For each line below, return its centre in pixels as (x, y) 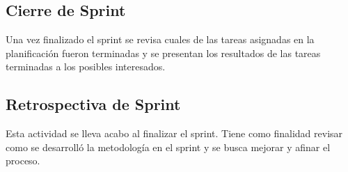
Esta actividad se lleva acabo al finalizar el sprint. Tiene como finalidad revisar (174, 133)
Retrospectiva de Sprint (93, 104)
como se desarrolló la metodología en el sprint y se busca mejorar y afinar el (168, 147)
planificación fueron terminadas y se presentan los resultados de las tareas (163, 53)
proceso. (23, 161)
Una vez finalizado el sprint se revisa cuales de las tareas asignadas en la (160, 39)
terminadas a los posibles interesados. (86, 67)
